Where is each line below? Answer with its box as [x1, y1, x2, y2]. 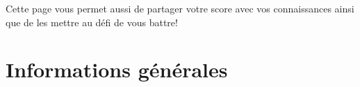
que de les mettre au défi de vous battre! [6, 14, 178, 29]
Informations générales [6, 55, 228, 84]
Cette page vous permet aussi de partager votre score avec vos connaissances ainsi [6, 1, 354, 15]
